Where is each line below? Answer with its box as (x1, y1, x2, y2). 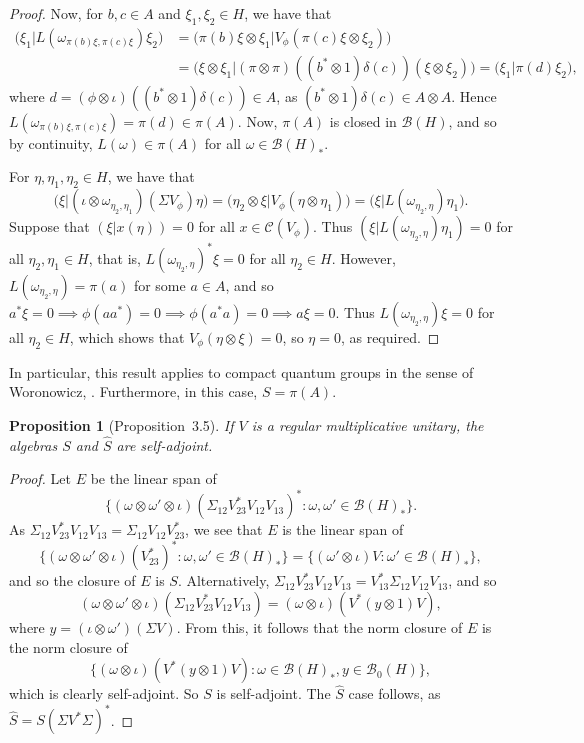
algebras (9, 434, 58, 455)
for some (133, 274, 186, 295)
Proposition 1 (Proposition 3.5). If (9, 414, 234, 435)
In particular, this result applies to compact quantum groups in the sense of (9, 361, 474, 382)
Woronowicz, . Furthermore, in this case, (9, 381, 258, 402)
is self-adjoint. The (216, 683, 331, 704)
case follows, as (348, 683, 441, 704)
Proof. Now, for (9, 3, 104, 23)
